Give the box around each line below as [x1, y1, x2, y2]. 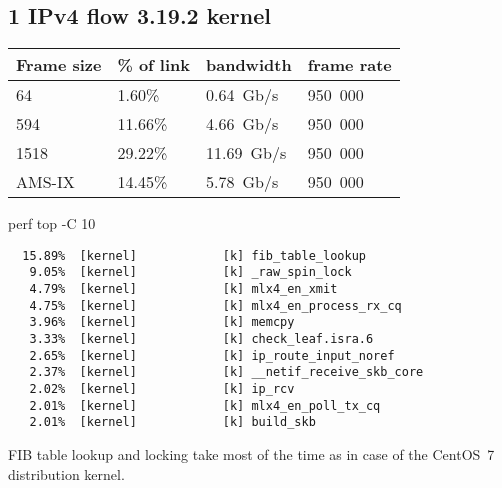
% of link [117, 53, 190, 77]
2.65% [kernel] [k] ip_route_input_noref [29, 348, 395, 363]
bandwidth [206, 53, 292, 77]
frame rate [307, 53, 392, 77]
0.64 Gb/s [206, 83, 279, 107]
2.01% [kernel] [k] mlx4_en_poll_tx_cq [29, 398, 381, 413]
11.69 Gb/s [206, 141, 287, 165]
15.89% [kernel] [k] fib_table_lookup [22, 248, 366, 263]
